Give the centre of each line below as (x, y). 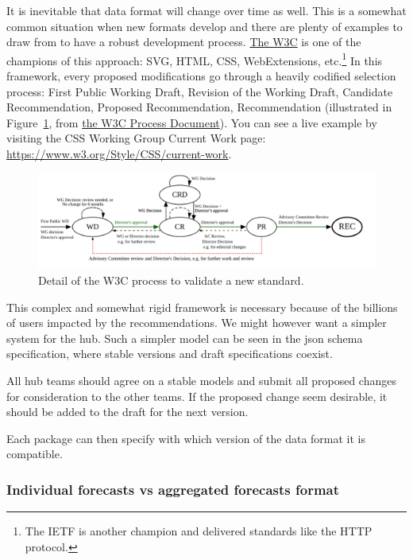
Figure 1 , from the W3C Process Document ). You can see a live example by (192, 122)
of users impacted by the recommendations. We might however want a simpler (197, 323)
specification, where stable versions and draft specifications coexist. (170, 354)
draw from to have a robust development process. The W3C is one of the (184, 42)
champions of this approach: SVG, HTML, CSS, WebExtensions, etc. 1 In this (195, 59)
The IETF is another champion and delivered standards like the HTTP (199, 531)
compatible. (35, 454)
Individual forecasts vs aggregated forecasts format (173, 489)
